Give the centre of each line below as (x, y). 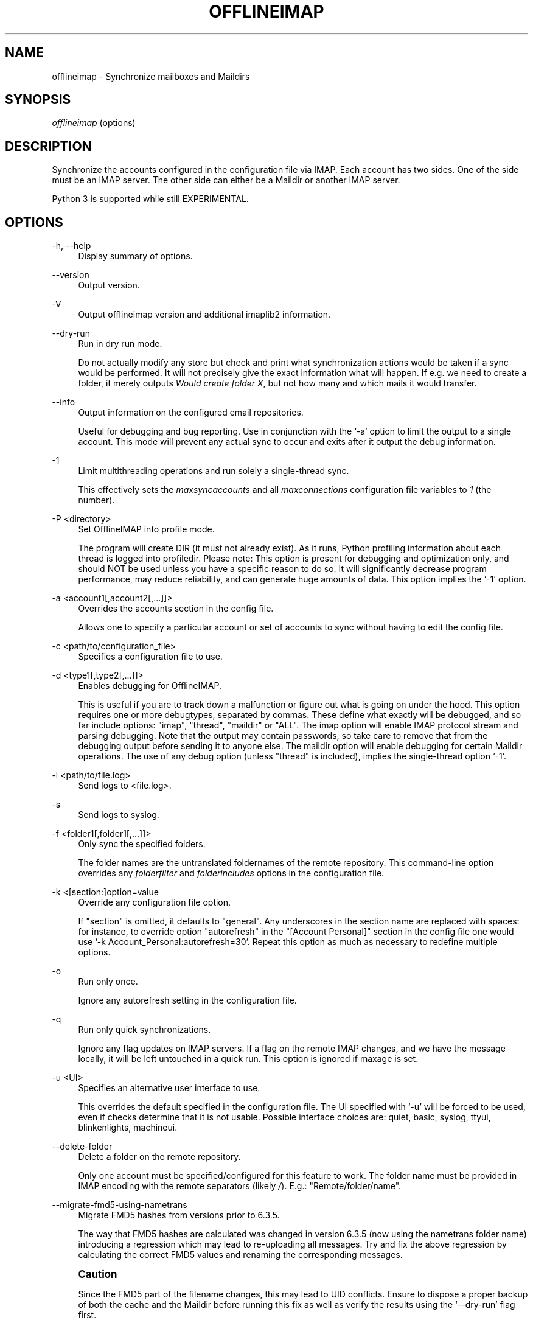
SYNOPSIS (38, 100)
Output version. (109, 285)
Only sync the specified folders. (142, 844)
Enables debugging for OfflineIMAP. (150, 686)
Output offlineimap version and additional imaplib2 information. (204, 315)
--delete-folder (82, 1147)
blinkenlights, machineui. (128, 1128)
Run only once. (108, 982)
